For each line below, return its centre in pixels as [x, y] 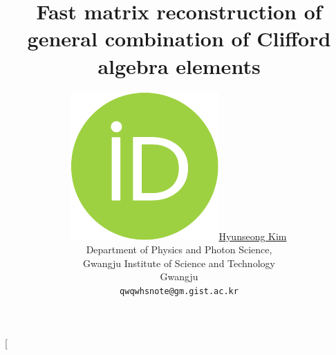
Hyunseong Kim [253, 236]
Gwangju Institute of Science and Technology [179, 263]
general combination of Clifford [179, 38]
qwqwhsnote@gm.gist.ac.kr [179, 291]
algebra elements [179, 65]
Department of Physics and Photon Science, [179, 249]
